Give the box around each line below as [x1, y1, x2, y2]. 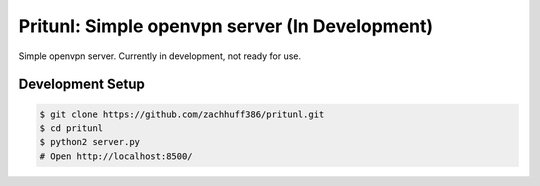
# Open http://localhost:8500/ [39, 150, 194, 162]
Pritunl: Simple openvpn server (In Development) [18, 15, 434, 37]
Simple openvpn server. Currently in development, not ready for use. [18, 50, 302, 62]
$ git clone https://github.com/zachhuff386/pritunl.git [39, 108, 325, 120]
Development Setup [18, 76, 145, 93]
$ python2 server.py [39, 136, 140, 148]
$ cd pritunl [39, 122, 104, 134]
